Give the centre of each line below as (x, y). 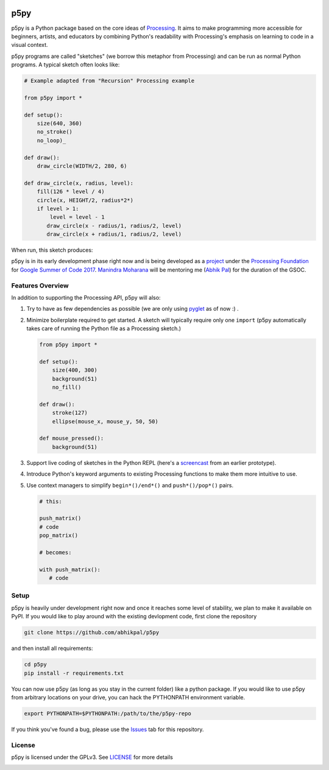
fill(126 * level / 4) (71, 192)
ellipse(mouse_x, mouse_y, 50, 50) (105, 421)
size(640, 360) (59, 124)
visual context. (30, 45)
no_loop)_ (51, 140)
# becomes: (55, 552)
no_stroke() (55, 132)
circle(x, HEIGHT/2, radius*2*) (85, 200)
